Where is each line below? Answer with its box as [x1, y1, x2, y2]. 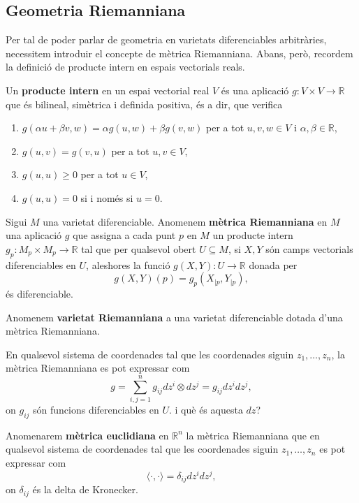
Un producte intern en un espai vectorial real [6, 82, 210, 97]
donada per [249, 257, 298, 272]
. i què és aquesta [168, 402, 243, 417]
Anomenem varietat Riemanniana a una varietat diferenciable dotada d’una [6, 309, 343, 324]
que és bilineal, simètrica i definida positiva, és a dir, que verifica [6, 96, 283, 111]
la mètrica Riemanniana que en [186, 428, 320, 442]
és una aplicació [221, 82, 289, 97]
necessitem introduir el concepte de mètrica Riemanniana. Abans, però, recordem [6, 45, 353, 60]
